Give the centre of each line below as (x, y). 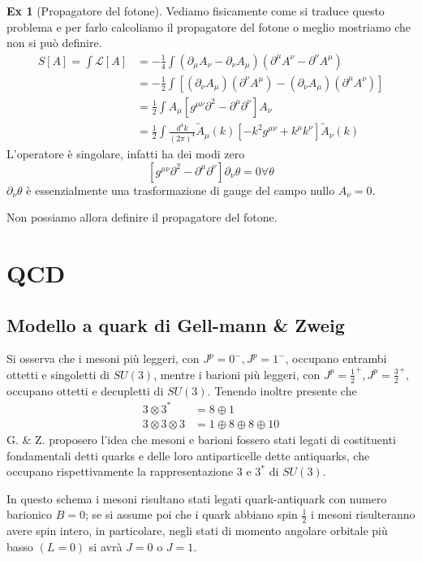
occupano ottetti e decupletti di (85, 390)
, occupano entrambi (336, 358)
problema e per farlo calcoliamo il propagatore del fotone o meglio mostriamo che (209, 26)
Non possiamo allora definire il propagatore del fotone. (142, 217)
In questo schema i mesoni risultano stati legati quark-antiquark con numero (197, 498)
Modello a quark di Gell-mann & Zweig (176, 324)
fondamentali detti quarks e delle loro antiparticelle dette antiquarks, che (188, 455)
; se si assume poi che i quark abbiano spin (192, 514)
